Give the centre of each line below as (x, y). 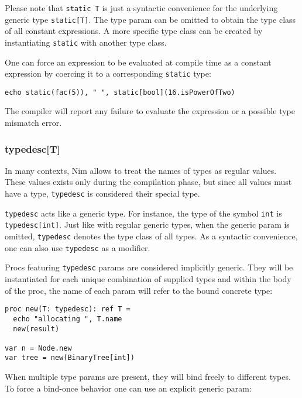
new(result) (36, 329)
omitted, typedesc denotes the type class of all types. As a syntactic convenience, (151, 236)
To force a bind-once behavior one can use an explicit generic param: (128, 388)
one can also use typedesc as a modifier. (78, 247)
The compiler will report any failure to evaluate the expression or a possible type (150, 111)
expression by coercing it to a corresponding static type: (108, 73)
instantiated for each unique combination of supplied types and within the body (148, 279)
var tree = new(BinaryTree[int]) (70, 358)
